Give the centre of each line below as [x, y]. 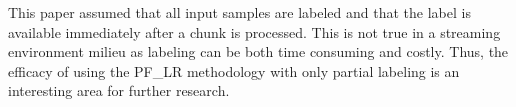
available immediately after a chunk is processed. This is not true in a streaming [254, 31]
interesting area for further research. [119, 90]
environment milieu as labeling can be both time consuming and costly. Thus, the [258, 51]
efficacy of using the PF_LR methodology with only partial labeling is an [234, 70]
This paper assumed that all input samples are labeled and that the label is [239, 12]
